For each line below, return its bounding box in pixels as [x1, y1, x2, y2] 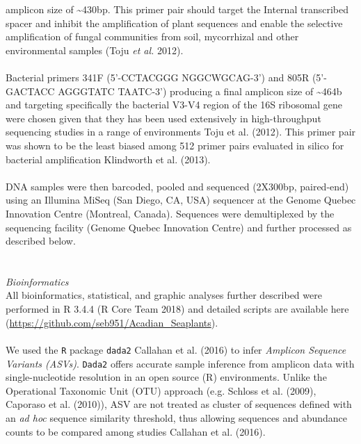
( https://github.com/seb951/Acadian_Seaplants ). [6, 315, 218, 329]
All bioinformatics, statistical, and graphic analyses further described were [6, 288, 322, 302]
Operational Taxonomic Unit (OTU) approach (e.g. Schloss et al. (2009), [6, 383, 316, 397]
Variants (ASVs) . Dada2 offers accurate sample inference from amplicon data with [6, 356, 355, 370]
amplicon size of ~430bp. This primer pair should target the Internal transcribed [6, 2, 348, 16]
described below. [6, 233, 76, 248]
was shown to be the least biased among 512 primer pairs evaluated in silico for [6, 138, 344, 152]
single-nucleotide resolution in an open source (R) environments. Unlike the [6, 370, 327, 384]
